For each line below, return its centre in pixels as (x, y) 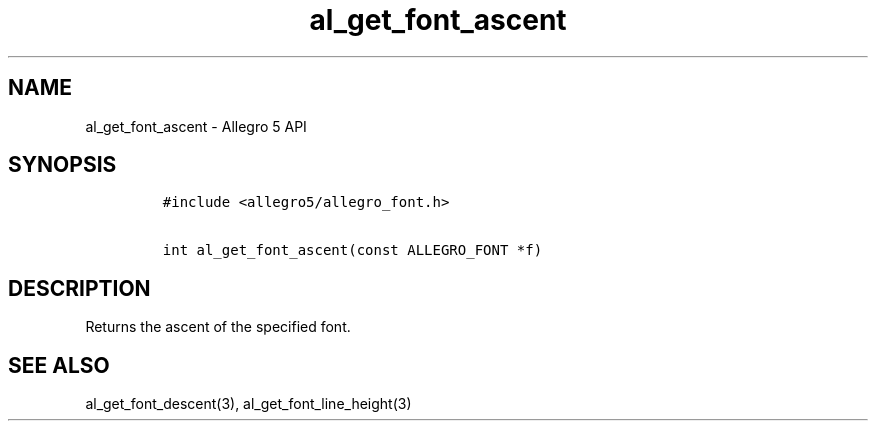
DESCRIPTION (79, 288)
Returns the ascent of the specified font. (218, 327)
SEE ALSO (59, 365)
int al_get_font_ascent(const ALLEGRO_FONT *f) (352, 250)
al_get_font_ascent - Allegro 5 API (196, 126)
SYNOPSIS (62, 165)
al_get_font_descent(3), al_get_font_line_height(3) (248, 404)
